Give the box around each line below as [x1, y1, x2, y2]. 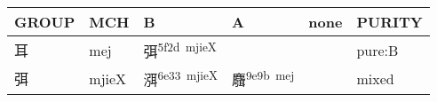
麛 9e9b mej [231, 67, 295, 90]
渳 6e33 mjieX [143, 67, 218, 90]
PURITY [356, 12, 423, 32]
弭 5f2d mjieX [143, 38, 217, 62]
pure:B [356, 39, 399, 60]
